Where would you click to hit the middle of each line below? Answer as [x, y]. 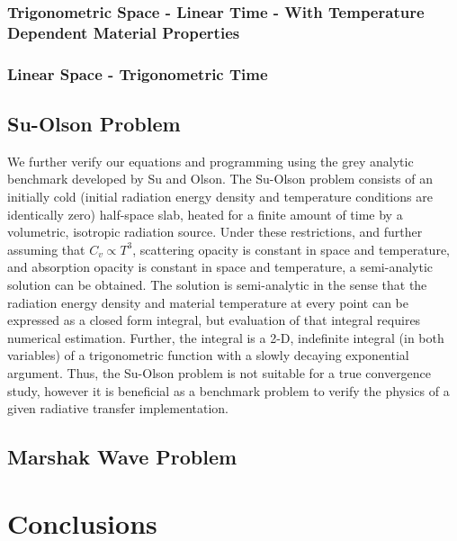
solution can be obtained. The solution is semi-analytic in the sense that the [217, 284]
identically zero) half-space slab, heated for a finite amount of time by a [205, 214]
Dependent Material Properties [124, 32]
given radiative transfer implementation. [118, 408]
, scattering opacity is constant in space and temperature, [291, 249]
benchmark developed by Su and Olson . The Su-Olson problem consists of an [220, 179]
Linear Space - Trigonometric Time [138, 73]
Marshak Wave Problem [122, 457]
